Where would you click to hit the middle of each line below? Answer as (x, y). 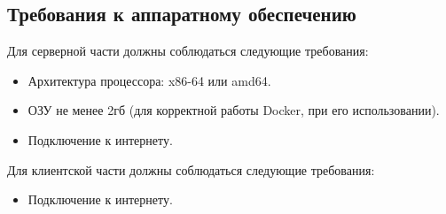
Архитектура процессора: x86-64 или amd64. (149, 80)
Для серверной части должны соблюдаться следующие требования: (188, 51)
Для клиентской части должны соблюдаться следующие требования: (191, 169)
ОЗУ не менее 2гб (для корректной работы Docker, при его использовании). (234, 110)
